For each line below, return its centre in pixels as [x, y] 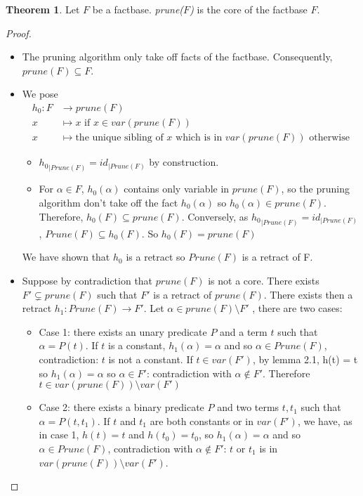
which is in [199, 138]
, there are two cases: [297, 308]
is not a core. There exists [264, 281]
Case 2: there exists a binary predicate [121, 407]
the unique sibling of [119, 138]
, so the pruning [315, 189]
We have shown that [66, 257]
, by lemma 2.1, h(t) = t [305, 359]
